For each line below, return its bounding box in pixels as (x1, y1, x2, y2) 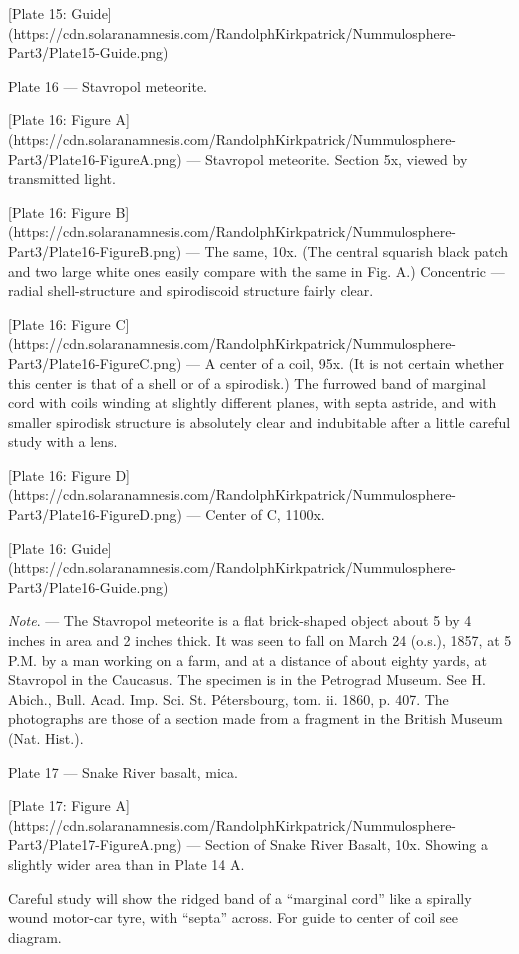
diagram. (8, 926, 62, 947)
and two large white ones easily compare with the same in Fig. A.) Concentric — (8, 260, 505, 281)
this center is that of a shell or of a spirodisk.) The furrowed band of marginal (8, 372, 486, 393)
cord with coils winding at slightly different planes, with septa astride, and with (8, 392, 497, 413)
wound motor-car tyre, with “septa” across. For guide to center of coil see (8, 907, 458, 928)
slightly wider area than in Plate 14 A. (8, 853, 245, 874)
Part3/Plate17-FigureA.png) (8, 834, 182, 855)
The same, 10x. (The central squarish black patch (204, 240, 509, 261)
